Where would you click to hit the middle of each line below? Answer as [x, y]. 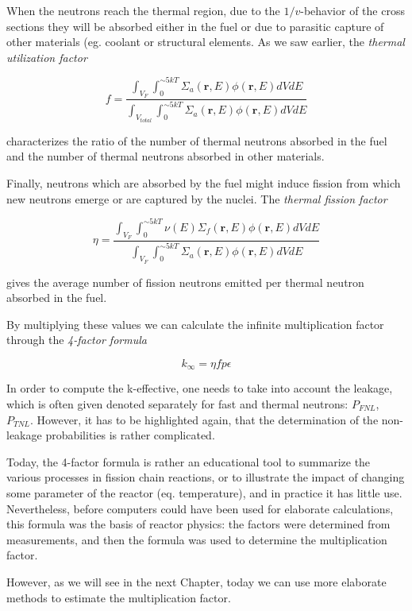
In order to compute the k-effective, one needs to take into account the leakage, [200, 388]
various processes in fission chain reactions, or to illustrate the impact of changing [206, 477]
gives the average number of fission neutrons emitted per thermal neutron [185, 282]
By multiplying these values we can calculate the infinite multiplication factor [195, 324]
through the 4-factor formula [77, 340]
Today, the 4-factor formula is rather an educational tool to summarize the [189, 461]
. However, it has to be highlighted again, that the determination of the [204, 419]
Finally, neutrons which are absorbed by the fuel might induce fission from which [204, 183]
